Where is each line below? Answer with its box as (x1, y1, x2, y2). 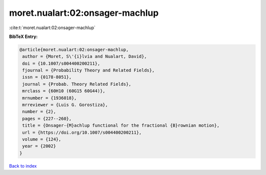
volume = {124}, (22, 137, 62, 142)
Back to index (9, 163, 37, 169)
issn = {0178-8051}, (22, 74, 72, 80)
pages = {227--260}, (22, 116, 72, 121)
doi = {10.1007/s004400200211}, (22, 61, 100, 66)
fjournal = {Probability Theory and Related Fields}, (22, 68, 155, 73)
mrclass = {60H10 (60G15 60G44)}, (22, 88, 105, 94)
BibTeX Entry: (9, 34, 38, 39)
